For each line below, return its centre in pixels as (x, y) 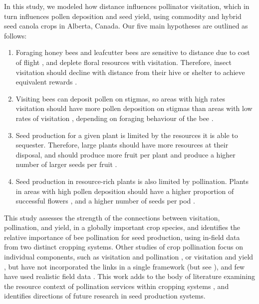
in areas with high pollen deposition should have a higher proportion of (125, 191)
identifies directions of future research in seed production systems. (105, 296)
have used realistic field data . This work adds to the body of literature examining (129, 276)
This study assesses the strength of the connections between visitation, (112, 217)
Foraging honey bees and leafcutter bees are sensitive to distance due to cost (133, 52)
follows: (15, 35)
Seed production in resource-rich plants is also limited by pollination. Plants (132, 181)
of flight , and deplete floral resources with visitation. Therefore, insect (124, 62)
